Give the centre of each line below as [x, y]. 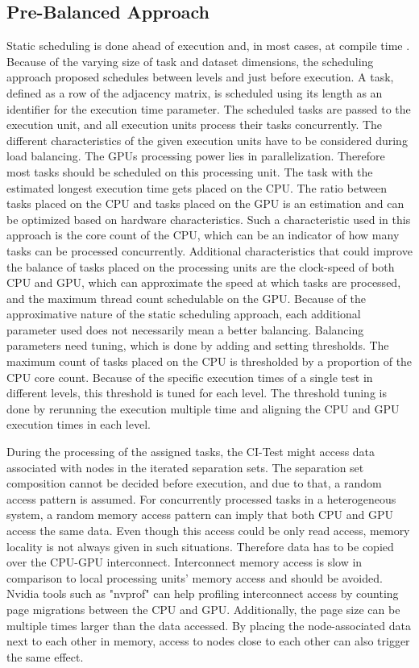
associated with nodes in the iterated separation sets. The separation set [185, 467]
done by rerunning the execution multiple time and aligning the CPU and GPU [203, 408]
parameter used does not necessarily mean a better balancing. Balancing [185, 329]
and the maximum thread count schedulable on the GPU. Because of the [186, 298]
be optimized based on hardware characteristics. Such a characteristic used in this [209, 219]
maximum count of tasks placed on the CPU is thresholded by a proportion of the [209, 361]
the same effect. [45, 656]
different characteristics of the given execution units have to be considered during [207, 140]
